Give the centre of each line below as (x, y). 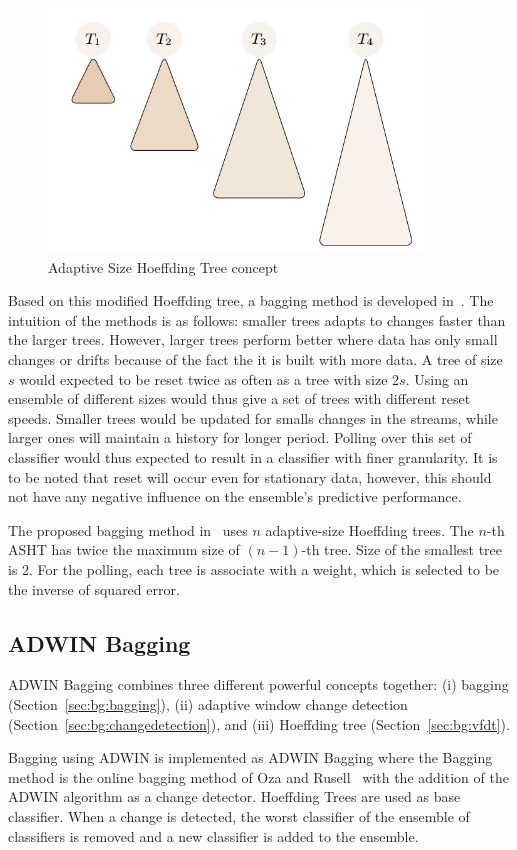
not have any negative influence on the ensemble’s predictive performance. (235, 496)
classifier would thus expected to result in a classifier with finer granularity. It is (253, 457)
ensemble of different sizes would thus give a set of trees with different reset (239, 398)
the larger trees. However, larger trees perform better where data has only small (253, 339)
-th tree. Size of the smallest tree (402, 549)
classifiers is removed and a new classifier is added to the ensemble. (213, 835)
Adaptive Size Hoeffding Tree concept (163, 266)
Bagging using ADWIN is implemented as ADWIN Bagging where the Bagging (250, 757)
